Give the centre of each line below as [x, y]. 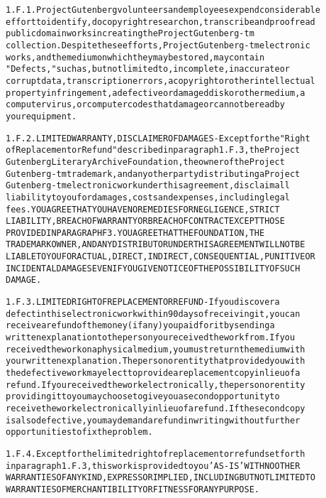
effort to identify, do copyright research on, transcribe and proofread [161, 22]
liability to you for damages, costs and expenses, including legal [148, 197]
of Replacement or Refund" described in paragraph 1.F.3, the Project [153, 150]
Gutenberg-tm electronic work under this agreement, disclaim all [148, 186]
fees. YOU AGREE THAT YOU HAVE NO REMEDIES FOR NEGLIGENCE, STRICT [143, 209]
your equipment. [41, 116]
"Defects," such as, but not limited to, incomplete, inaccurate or [148, 69]
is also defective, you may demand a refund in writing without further [153, 420]
